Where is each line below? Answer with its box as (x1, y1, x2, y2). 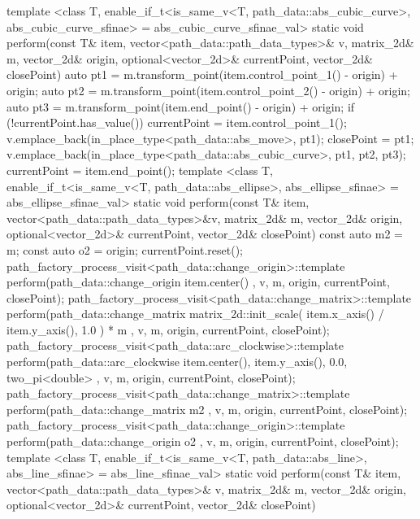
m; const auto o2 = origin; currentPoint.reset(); (6, 241, 244, 258)
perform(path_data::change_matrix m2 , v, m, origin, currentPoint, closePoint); (6, 400, 408, 417)
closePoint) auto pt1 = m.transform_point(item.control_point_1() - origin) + (6, 66, 398, 83)
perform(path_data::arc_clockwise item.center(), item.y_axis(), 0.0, (6, 353, 348, 370)
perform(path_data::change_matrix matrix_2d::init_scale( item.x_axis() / (6, 305, 384, 322)
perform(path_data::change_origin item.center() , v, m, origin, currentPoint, (6, 273, 390, 290)
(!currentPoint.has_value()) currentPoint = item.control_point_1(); (6, 114, 347, 131)
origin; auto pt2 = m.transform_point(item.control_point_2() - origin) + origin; (6, 81, 411, 98)
